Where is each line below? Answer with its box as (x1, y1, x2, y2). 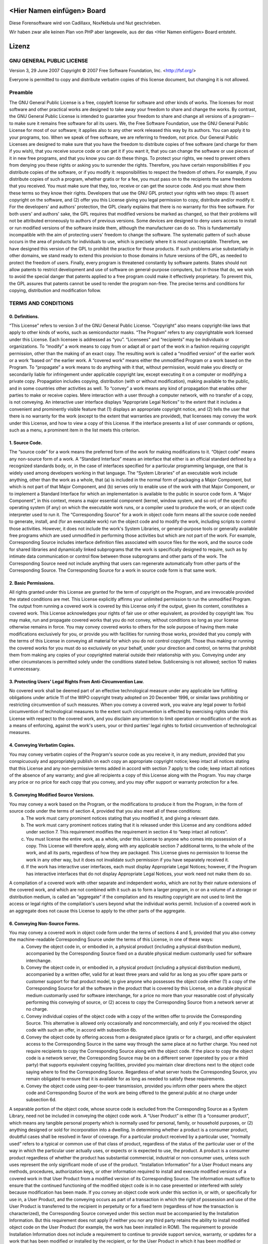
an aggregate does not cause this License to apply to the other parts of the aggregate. (9, 908, 186, 914)
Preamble (9, 89, 33, 96)
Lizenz (9, 42, 30, 50)
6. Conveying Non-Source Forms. (9, 921, 80, 927)
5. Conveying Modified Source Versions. (9, 792, 94, 798)
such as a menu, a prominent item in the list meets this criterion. (9, 427, 140, 433)
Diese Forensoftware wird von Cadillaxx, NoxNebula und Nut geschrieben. (9, 20, 161, 26)
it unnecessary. (9, 666, 41, 672)
